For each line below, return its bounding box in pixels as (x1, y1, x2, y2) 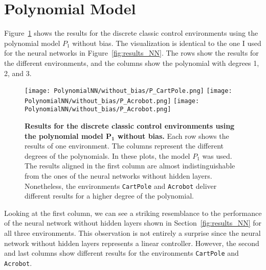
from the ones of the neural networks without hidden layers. (25, 170, 212, 181)
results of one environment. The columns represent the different (25, 140, 224, 151)
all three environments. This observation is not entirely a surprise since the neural (4, 228, 261, 238)
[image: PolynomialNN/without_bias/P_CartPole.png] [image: (25, 87, 232, 95)
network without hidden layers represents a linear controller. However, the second (4, 237, 259, 248)
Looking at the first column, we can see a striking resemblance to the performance (4, 207, 262, 218)
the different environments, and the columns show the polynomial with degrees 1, (4, 57, 259, 68)
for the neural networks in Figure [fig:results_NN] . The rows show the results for (4, 47, 259, 58)
